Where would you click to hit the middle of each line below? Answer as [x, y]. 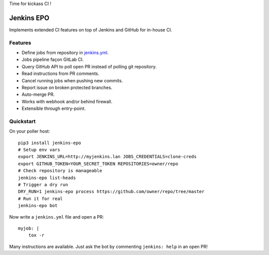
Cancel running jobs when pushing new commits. [72, 80]
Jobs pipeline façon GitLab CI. [53, 59]
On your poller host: [30, 131]
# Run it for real [41, 199]
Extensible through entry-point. [54, 109]
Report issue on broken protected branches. [67, 88]
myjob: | [29, 228]
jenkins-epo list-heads [47, 178]
